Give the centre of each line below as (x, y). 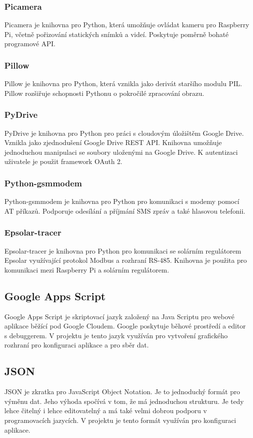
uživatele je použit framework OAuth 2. (63, 161)
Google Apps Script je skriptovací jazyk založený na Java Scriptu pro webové (119, 316)
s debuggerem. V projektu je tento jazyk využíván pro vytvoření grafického (116, 335)
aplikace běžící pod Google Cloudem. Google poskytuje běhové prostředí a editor (125, 326)
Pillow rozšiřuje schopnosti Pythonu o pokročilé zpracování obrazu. (104, 93)
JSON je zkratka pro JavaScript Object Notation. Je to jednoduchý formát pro (122, 392)
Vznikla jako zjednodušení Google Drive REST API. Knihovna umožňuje (113, 142)
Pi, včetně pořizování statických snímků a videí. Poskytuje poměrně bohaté (117, 34)
